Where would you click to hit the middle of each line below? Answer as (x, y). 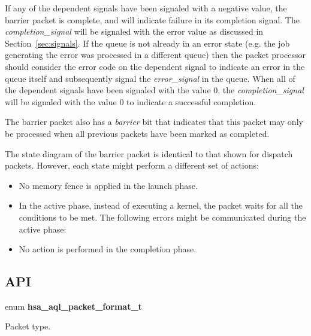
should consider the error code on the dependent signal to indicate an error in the (155, 66)
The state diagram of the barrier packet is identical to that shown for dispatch (149, 153)
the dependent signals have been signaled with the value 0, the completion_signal (154, 90)
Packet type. (28, 326)
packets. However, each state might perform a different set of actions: (132, 165)
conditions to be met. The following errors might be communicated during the (162, 217)
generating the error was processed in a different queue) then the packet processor (155, 55)
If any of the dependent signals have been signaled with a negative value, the (146, 8)
